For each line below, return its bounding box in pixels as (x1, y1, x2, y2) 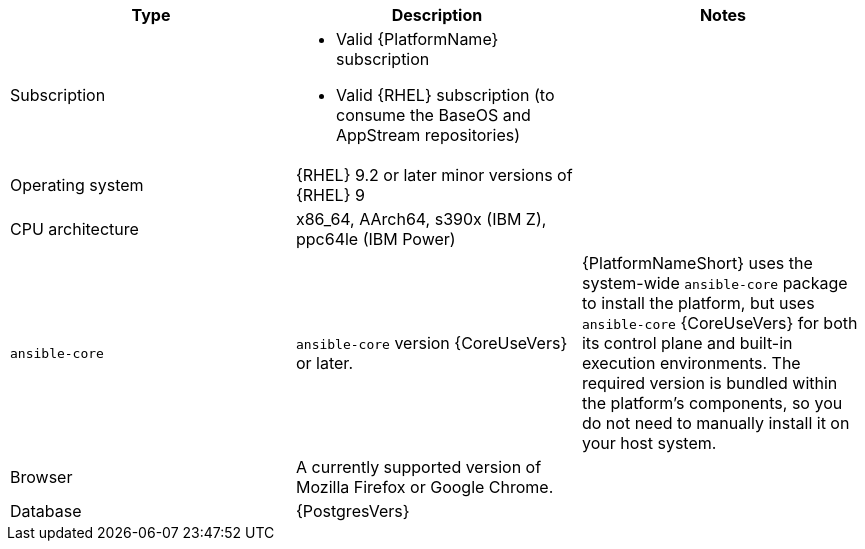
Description (391, 5, 483, 25)
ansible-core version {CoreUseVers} (295, 333, 568, 353)
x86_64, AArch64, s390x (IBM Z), (295, 209, 547, 229)
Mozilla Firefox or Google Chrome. (295, 477, 554, 497)
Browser (10, 467, 73, 487)
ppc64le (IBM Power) (295, 229, 456, 249)
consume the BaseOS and (335, 105, 531, 125)
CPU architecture (10, 219, 139, 239)
